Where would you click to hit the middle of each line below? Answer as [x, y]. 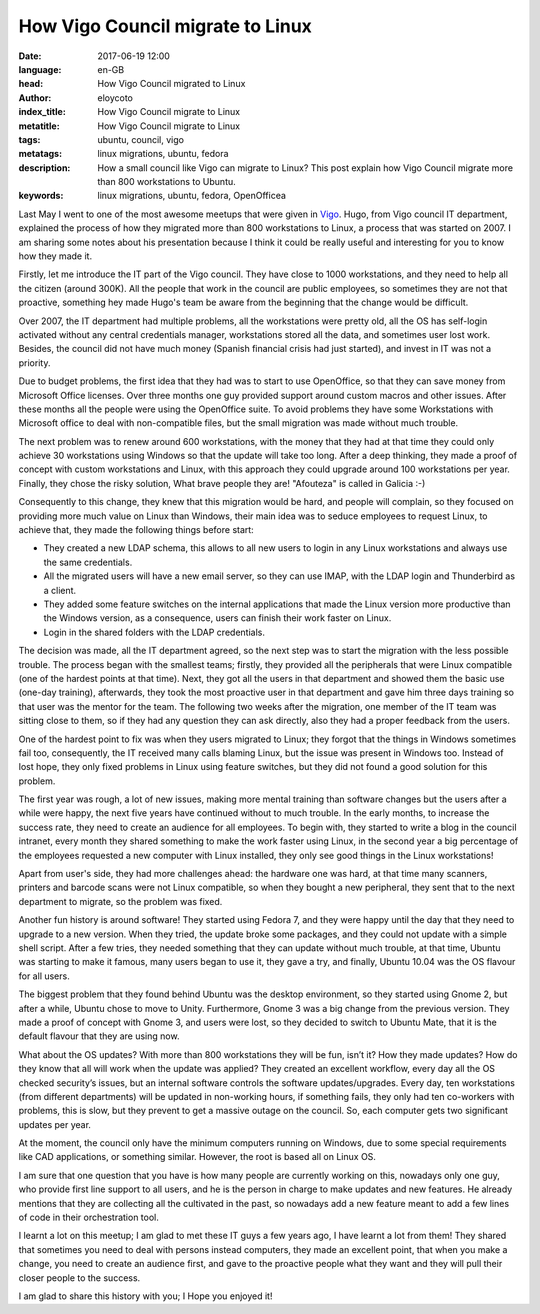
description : [44, 167]
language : [40, 69]
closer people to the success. [79, 1277]
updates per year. [55, 1124]
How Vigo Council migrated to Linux [171, 84]
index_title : [42, 112]
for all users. [44, 976]
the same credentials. [88, 562]
